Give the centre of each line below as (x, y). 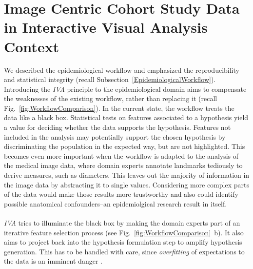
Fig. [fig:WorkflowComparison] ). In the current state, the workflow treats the (119, 108)
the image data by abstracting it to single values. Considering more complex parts (126, 184)
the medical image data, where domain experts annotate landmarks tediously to (123, 165)
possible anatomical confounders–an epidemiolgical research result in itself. (116, 203)
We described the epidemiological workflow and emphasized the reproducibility (122, 70)
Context (32, 46)
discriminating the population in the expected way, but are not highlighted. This (125, 146)
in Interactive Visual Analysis (106, 27)
